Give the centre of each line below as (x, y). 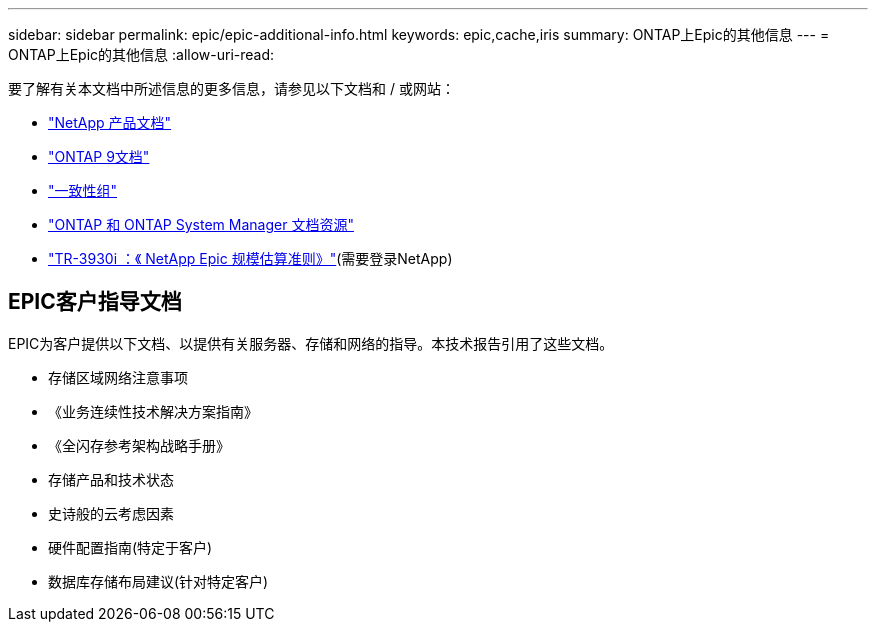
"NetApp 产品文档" (110, 122)
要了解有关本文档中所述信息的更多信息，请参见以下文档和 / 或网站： (231, 88)
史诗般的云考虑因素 (111, 513)
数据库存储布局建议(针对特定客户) (158, 581)
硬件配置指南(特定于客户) (130, 547)
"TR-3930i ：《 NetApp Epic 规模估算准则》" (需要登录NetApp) (250, 258)
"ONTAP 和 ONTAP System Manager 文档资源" (201, 224)
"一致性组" (83, 190)
